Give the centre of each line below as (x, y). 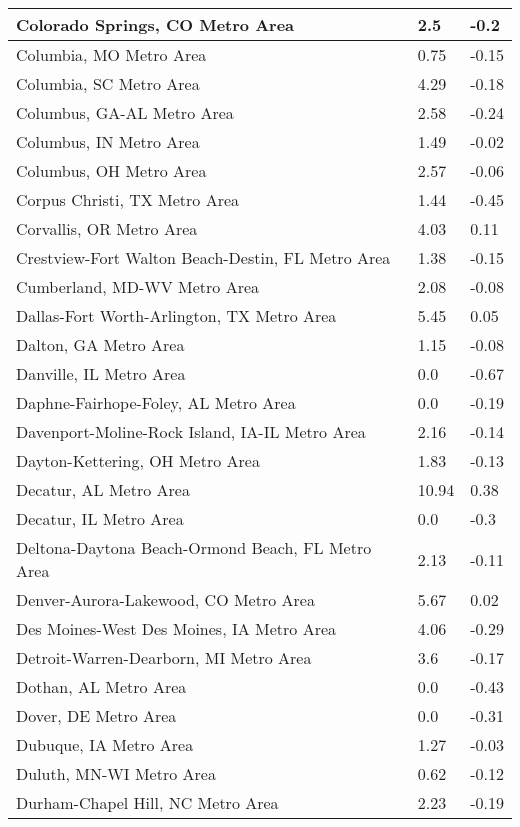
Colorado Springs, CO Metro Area (155, 24)
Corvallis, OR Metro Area (107, 228)
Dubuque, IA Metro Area (105, 744)
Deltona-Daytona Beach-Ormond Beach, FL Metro (194, 547)
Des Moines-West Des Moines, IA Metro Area (176, 628)
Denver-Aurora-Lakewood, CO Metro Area (165, 599)
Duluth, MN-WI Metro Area (116, 773)
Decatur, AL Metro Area (103, 489)
